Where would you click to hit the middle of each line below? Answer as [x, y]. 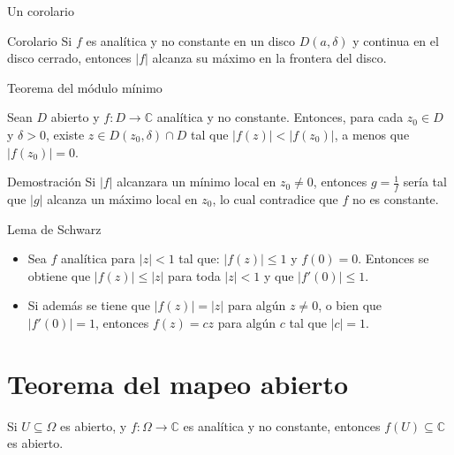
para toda [194, 275]
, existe [65, 134]
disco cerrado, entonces [69, 58]
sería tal [425, 182]
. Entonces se [393, 258]
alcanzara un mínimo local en [197, 182]
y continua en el [396, 40]
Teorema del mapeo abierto [178, 383]
